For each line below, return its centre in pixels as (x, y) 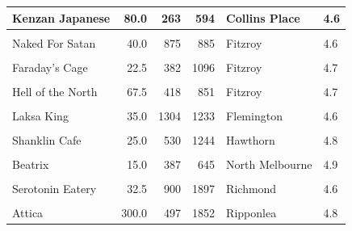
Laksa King (40, 115)
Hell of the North (55, 91)
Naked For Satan (54, 42)
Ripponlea (251, 213)
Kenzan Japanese (61, 17)
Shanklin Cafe (47, 139)
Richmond (251, 189)
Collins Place (263, 17)
